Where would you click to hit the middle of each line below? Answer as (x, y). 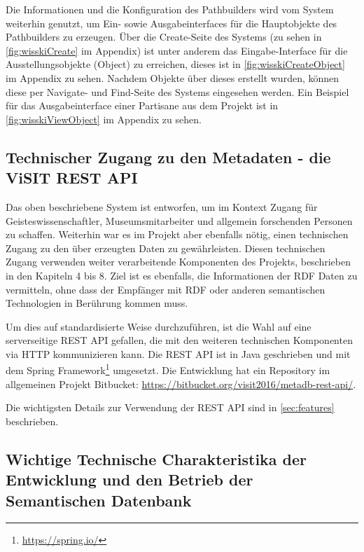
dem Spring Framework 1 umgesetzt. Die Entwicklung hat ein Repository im (168, 369)
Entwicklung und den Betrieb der (129, 479)
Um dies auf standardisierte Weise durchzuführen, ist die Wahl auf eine (159, 326)
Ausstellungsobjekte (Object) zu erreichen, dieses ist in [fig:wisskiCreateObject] (175, 64)
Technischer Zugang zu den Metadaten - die (168, 157)
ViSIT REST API (72, 178)
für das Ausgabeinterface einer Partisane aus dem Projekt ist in (142, 105)
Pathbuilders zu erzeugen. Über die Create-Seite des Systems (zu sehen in (164, 37)
